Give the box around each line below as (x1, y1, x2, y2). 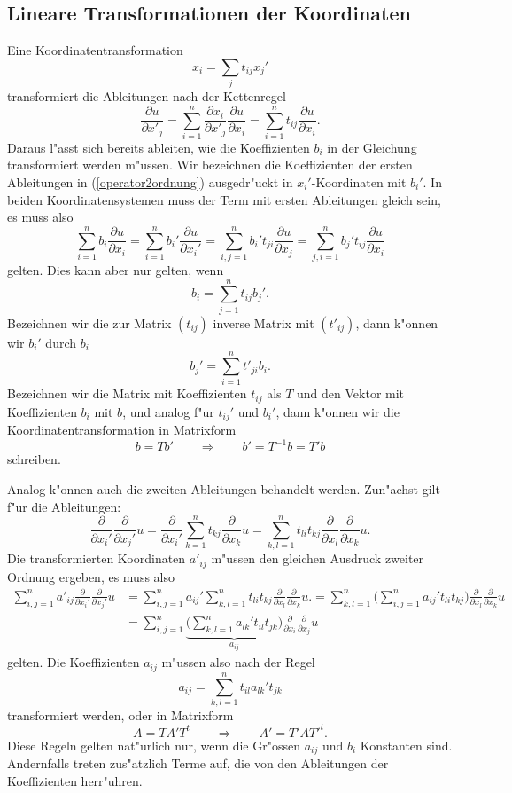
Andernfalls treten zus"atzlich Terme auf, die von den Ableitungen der (7, 754, 389, 773)
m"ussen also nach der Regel (161, 653, 315, 671)
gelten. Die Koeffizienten (7, 653, 140, 671)
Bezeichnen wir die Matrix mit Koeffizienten (7, 384, 247, 403)
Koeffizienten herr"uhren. (7, 771, 143, 789)
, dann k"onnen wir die (275, 402, 400, 420)
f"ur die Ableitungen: (7, 497, 121, 515)
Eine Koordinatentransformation (7, 41, 183, 59)
